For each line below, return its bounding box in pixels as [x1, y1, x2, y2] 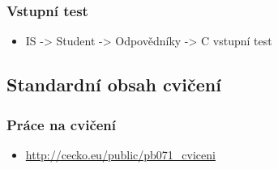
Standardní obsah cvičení [6, 72, 221, 97]
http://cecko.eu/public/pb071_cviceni [25, 146, 216, 163]
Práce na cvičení [6, 114, 117, 134]
